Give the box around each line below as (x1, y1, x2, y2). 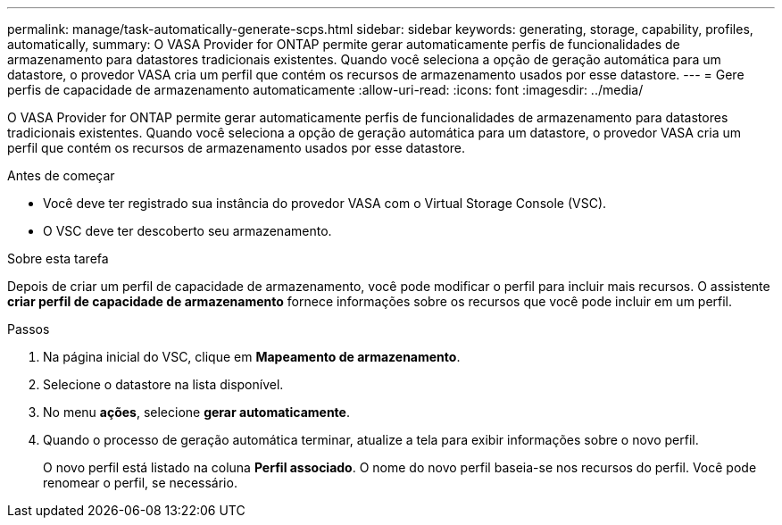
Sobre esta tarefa (7, 251, 109, 266)
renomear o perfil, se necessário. (43, 475, 237, 490)
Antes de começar (7, 168, 115, 183)
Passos (7, 321, 50, 337)
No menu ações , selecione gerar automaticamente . (43, 404, 350, 420)
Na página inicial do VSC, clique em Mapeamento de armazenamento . (43, 349, 461, 364)
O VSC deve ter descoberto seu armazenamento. (43, 223, 332, 238)
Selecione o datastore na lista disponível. (43, 377, 284, 392)
